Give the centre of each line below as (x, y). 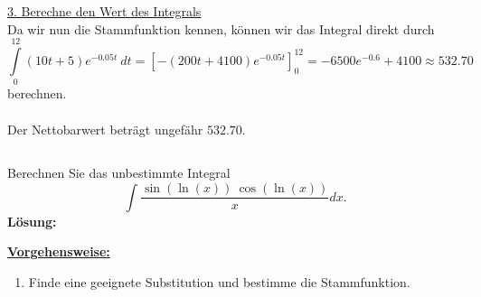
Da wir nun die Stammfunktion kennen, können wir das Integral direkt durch (221, 28)
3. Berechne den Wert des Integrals (104, 11)
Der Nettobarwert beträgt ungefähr (105, 129)
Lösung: (32, 221)
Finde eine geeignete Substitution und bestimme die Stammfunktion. (219, 281)
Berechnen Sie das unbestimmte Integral (119, 173)
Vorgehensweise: (59, 251)
